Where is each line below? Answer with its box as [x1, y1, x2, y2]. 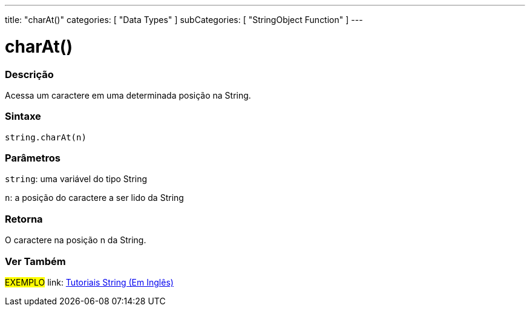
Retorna [5, 212, 43, 225]
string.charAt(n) [5, 132, 87, 142]
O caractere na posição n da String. [5, 235, 146, 246]
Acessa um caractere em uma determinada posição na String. [5, 90, 251, 100]
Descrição [5, 68, 54, 80]
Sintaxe [5, 110, 41, 123]
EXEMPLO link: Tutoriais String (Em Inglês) [5, 277, 174, 287]
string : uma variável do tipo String [5, 174, 148, 185]
